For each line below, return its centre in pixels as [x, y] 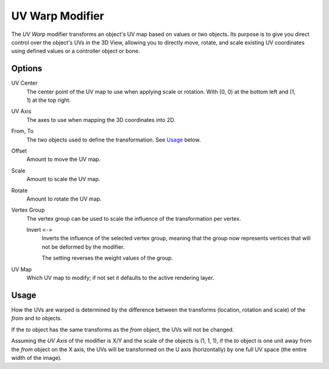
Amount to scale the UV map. [63, 179]
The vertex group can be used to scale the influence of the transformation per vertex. [134, 218]
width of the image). [37, 357]
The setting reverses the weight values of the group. [108, 258]
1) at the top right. [49, 100]
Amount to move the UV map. [63, 159]
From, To [22, 131]
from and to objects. [37, 318]
